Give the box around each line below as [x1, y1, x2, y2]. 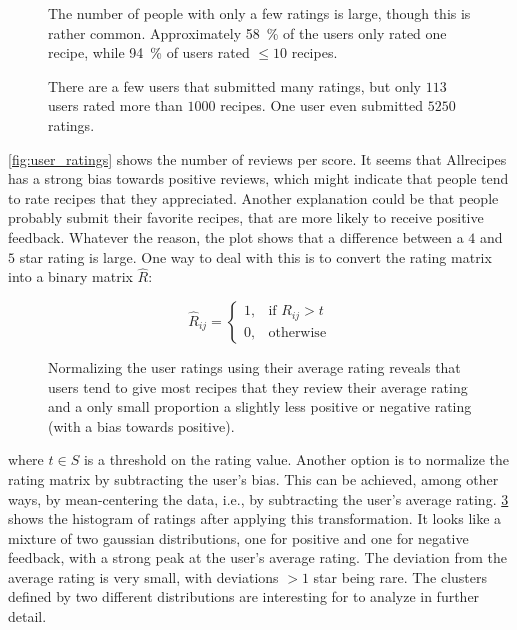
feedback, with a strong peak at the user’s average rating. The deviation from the [8, 547, 507, 568]
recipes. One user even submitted [220, 95, 424, 116]
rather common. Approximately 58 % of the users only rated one [48, 22, 447, 43]
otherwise [268, 325, 327, 340]
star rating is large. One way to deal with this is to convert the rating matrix [19, 246, 492, 267]
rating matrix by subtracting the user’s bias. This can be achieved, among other [8, 468, 499, 489]
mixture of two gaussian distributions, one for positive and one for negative [8, 527, 469, 548]
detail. [8, 606, 47, 627]
